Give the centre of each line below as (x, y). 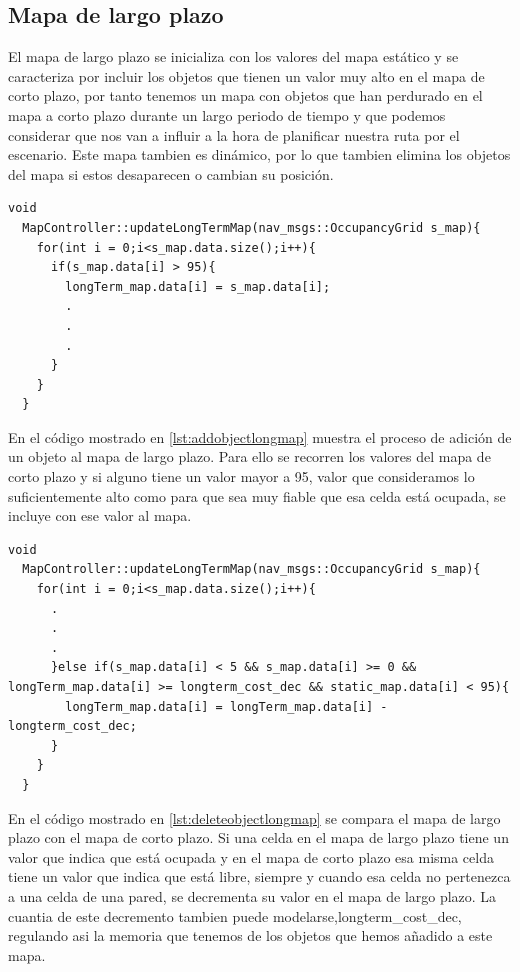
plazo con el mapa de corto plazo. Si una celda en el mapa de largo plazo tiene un (258, 837)
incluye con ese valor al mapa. (100, 515)
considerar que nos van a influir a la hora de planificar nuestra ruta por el (234, 134)
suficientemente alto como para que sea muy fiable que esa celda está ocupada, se (257, 495)
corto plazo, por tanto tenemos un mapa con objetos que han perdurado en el (245, 95)
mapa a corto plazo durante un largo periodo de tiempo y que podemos (227, 114)
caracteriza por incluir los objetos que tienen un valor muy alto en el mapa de (246, 75)
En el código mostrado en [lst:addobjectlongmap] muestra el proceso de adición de (260, 436)
